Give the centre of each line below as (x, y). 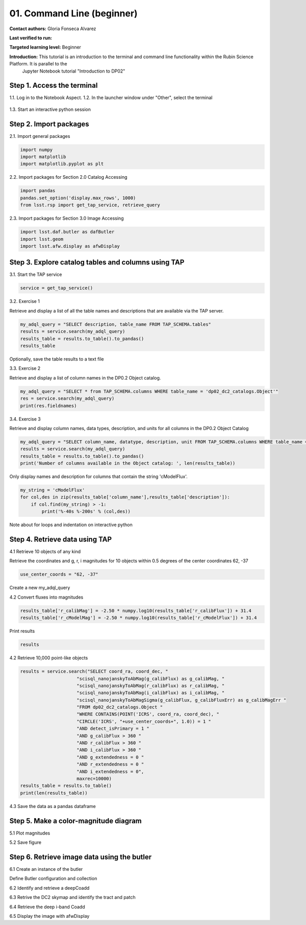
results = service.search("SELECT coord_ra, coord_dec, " (94, 671)
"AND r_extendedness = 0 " (110, 764)
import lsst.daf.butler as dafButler (67, 232)
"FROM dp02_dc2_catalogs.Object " (120, 707)
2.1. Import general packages (40, 136)
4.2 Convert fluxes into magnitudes (46, 597)
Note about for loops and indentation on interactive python (71, 525)
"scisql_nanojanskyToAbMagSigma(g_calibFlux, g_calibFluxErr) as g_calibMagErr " (182, 700)
